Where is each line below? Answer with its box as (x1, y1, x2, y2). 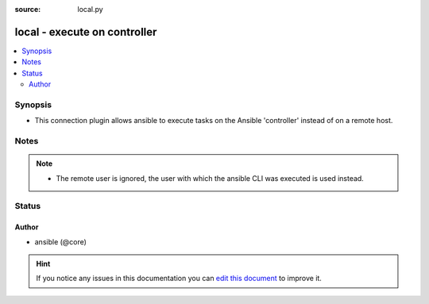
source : (14, 5, 41, 13)
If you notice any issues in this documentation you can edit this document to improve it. (36, 274, 322, 283)
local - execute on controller (14, 25, 157, 39)
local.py (77, 5, 103, 13)
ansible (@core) (34, 237, 87, 246)
